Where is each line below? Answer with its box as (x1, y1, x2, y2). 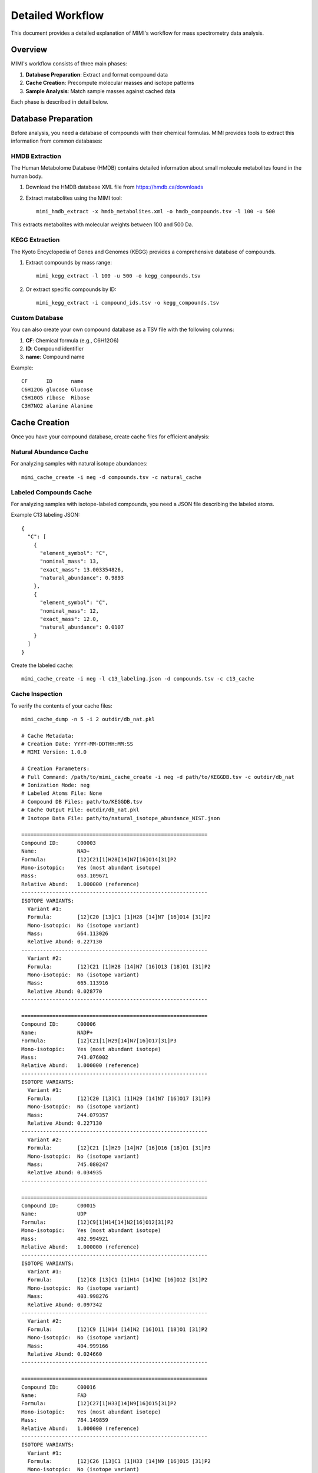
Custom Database (11, 313, 64, 322)
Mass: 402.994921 (21, 1235, 109, 1242)
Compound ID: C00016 (21, 1383, 97, 1391)
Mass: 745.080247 (27, 1161, 109, 1168)
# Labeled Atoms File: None (21, 790, 102, 797)
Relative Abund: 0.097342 (27, 1301, 102, 1308)
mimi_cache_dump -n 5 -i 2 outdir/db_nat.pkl (21, 716, 155, 722)
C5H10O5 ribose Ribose (21, 394, 90, 401)
